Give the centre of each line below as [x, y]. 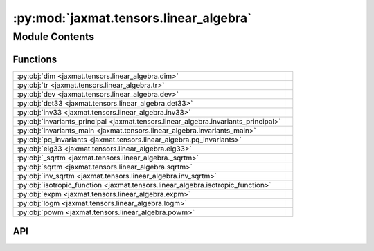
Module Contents [54, 37]
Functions [35, 59]
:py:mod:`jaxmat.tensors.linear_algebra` [132, 18]
